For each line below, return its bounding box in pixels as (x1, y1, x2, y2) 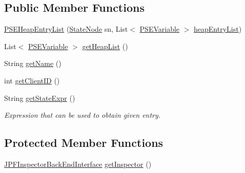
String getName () (4, 58, 62, 69)
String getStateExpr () (4, 92, 75, 103)
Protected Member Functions (4, 135, 164, 150)
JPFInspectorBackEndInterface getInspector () (4, 158, 152, 169)
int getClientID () (4, 75, 60, 85)
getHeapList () (82, 40, 128, 51)
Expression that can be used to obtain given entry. (4, 110, 161, 120)
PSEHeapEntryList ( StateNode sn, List (4, 24, 128, 34)
